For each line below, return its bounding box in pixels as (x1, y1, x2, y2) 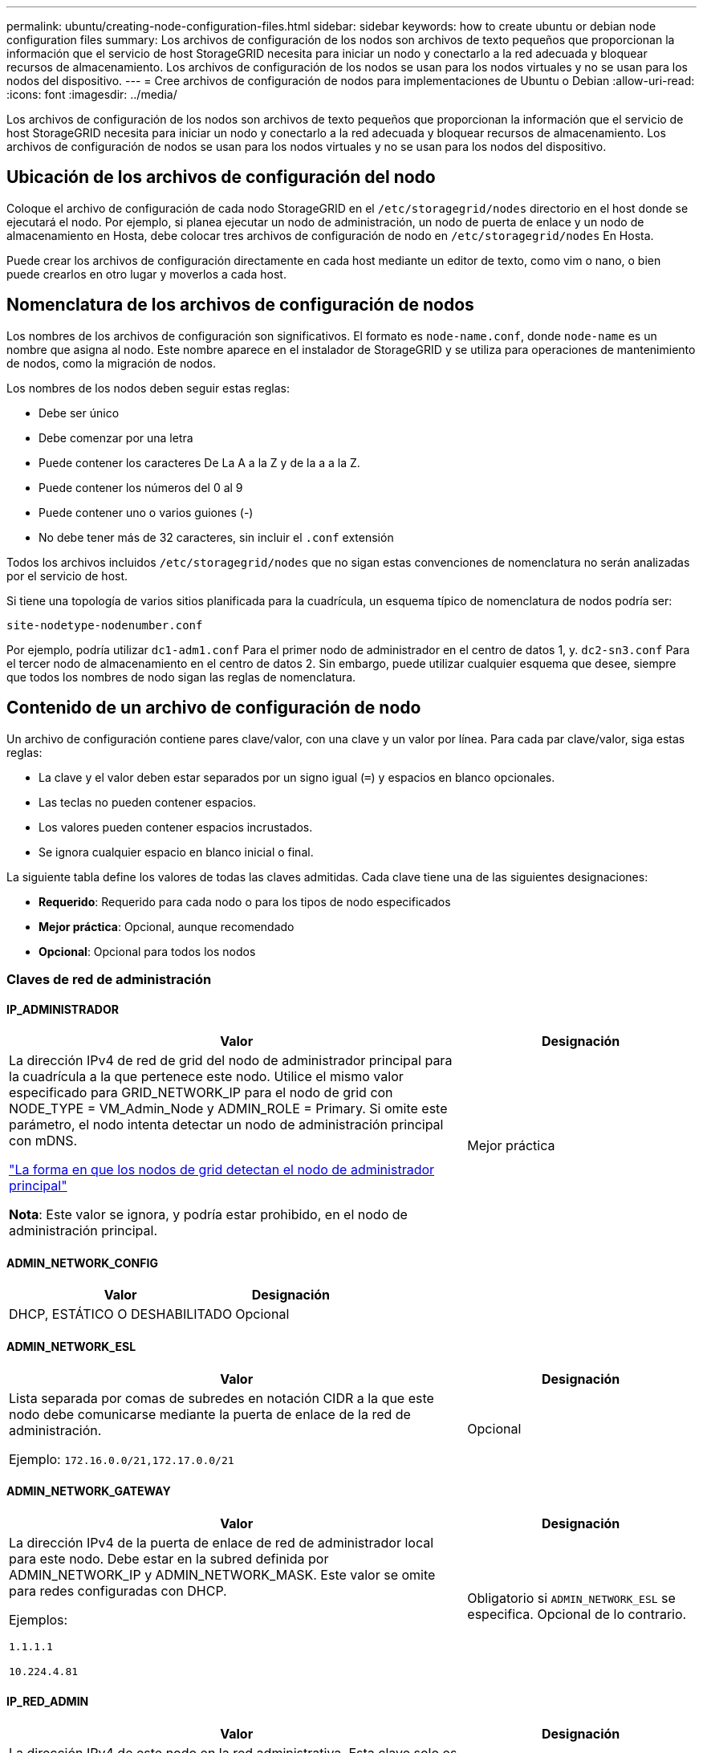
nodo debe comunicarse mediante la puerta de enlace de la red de (9, 1405, 411, 1422)
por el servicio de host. (6, 568, 128, 583)
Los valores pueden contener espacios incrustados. (39, 820, 313, 834)
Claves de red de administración (6, 970, 212, 987)
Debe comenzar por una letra (39, 430, 193, 445)
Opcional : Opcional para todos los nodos (39, 944, 256, 958)
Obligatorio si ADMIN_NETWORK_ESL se (467, 1589, 676, 1606)
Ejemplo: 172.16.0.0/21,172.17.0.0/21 (9, 1450, 234, 1467)
